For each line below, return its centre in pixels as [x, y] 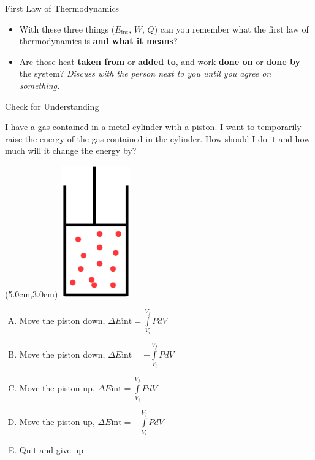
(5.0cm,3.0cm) [32, 293]
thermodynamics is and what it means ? [98, 41]
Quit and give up [51, 450]
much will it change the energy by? [71, 151]
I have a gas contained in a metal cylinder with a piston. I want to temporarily [153, 127]
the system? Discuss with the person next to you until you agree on [145, 73]
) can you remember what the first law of [231, 29]
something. [40, 85]
